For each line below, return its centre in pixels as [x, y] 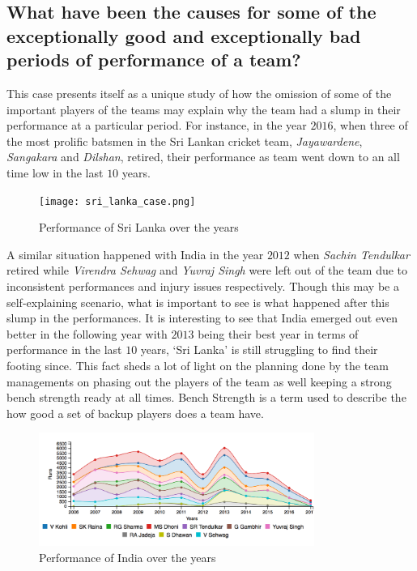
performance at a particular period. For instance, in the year [157, 125]
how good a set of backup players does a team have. [135, 413]
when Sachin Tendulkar [351, 254]
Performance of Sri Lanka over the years [139, 227]
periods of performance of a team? [154, 60]
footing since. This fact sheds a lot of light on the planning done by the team [198, 365]
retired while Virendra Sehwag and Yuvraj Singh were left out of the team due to [207, 270]
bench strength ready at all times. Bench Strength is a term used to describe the [206, 397]
